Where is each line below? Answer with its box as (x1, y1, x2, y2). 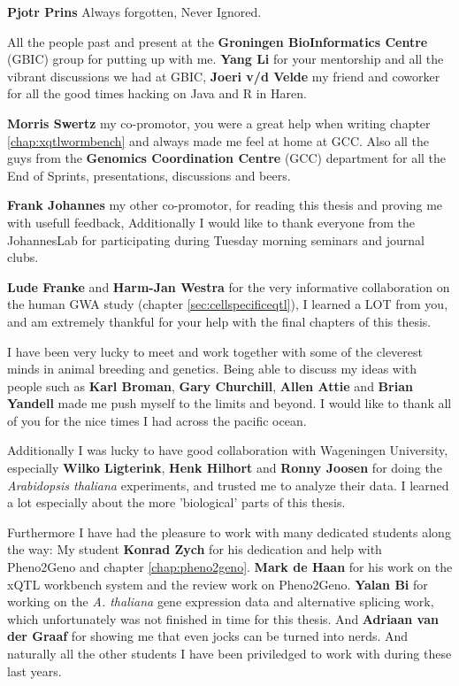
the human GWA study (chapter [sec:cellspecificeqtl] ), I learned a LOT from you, (7, 295, 448, 313)
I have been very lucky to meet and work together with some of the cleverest (7, 342, 424, 360)
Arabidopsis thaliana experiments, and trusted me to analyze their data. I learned (7, 475, 449, 494)
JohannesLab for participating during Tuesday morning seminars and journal (7, 230, 425, 249)
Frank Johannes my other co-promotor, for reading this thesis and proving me (7, 196, 443, 214)
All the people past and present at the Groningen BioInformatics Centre (7, 32, 428, 50)
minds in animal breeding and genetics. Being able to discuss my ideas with (7, 359, 417, 378)
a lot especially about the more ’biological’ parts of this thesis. (7, 493, 346, 512)
